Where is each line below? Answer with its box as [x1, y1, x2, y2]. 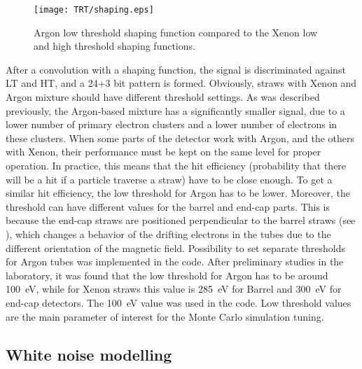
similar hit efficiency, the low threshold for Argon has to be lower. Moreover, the [6, 186, 351, 200]
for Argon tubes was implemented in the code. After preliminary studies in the [6, 254, 344, 269]
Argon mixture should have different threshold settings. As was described [6, 90, 320, 104]
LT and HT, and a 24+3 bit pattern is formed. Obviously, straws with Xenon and [6, 76, 357, 90]
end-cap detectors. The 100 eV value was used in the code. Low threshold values [6, 295, 351, 309]
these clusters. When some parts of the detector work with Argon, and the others [6, 130, 355, 145]
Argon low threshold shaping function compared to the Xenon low [34, 25, 318, 39]
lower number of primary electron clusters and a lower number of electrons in [6, 117, 337, 132]
